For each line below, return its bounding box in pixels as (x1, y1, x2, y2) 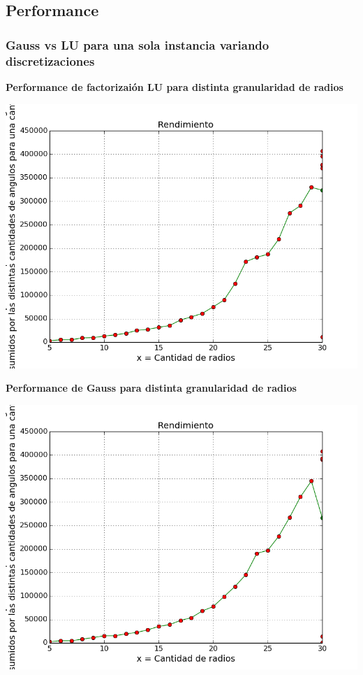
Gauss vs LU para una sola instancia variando (6, 36, 269, 53)
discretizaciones (6, 52, 95, 69)
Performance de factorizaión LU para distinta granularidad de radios (6, 79, 343, 94)
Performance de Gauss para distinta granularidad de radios (6, 381, 297, 395)
